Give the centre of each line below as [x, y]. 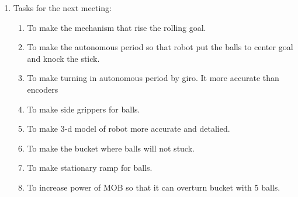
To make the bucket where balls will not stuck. [111, 148]
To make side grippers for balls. [84, 109]
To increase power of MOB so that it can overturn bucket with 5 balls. [154, 187]
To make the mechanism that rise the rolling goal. [117, 27]
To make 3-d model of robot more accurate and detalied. [129, 129]
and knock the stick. [63, 58]
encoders [43, 89]
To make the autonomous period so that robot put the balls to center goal [160, 47]
